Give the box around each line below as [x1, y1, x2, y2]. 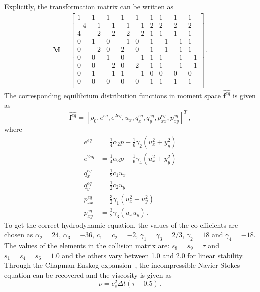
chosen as [4, 229, 33, 240]
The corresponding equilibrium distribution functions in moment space [4, 90, 221, 100]
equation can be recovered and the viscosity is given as [4, 269, 172, 280]
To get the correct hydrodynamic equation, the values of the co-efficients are [4, 219, 238, 230]
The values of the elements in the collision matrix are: [4, 240, 170, 250]
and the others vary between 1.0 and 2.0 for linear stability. [62, 250, 244, 260]
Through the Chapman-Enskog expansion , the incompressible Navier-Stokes [4, 260, 240, 270]
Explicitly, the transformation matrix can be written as [4, 1, 174, 11]
